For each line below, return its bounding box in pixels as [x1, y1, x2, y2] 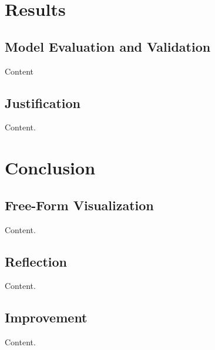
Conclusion [5, 156, 96, 180]
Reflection [5, 252, 67, 270]
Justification [5, 93, 80, 112]
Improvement [5, 308, 88, 327]
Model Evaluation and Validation [5, 37, 211, 55]
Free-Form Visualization [5, 196, 154, 214]
